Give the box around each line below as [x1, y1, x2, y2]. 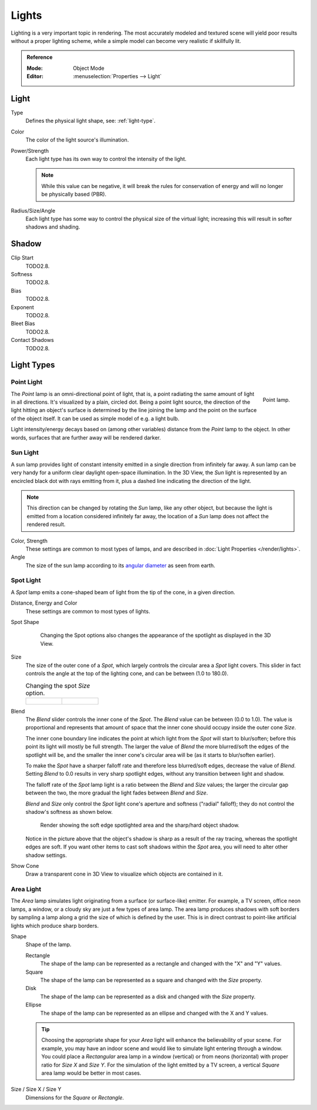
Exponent [11, 303, 35, 311]
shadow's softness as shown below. [25, 809, 113, 815]
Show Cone [11, 862, 39, 869]
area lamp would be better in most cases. [41, 1069, 141, 1077]
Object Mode [73, 65, 105, 72]
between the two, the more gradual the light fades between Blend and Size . [25, 789, 208, 796]
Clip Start [11, 254, 34, 261]
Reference [26, 53, 53, 61]
